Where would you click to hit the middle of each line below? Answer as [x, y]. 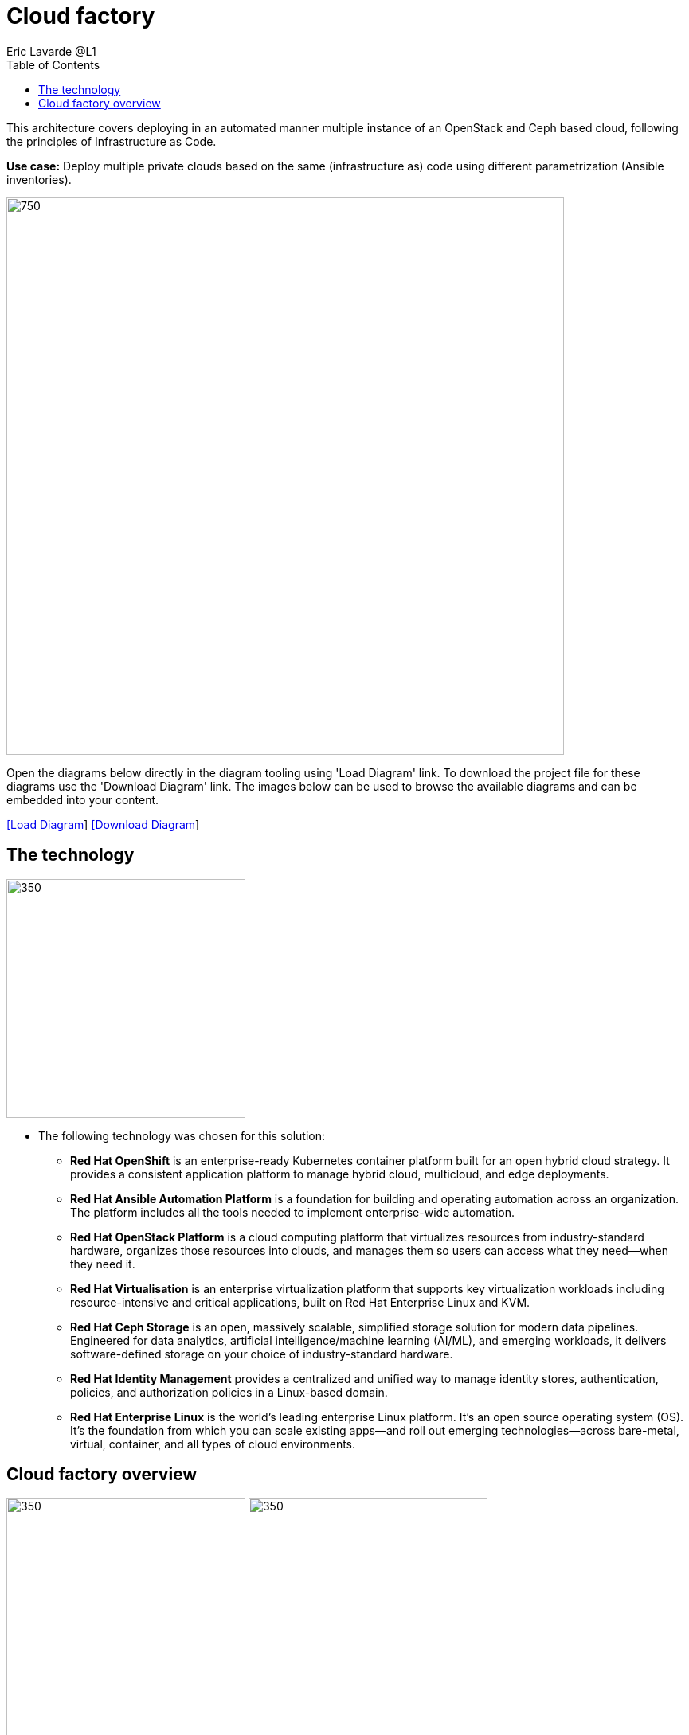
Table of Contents [53, 64]
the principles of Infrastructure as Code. [112, 141]
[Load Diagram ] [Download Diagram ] [103, 824]
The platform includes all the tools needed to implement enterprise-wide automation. [293, 1212]
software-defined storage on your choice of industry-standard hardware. [262, 1354]
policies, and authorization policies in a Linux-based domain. [229, 1392]
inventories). [39, 179]
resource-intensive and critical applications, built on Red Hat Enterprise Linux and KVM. [300, 1302]
